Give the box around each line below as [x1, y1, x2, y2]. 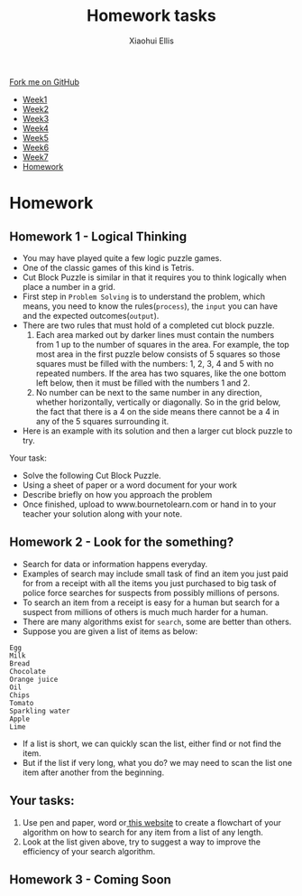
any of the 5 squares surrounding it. [35, 415, 169, 426]
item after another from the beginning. [22, 767, 165, 778]
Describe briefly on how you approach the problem [22, 489, 213, 499]
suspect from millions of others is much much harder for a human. [22, 606, 269, 617]
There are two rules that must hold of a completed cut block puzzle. [22, 320, 275, 331]
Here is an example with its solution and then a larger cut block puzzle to [22, 425, 293, 436]
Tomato [9, 698, 34, 707]
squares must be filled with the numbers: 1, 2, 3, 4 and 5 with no [35, 358, 274, 369]
